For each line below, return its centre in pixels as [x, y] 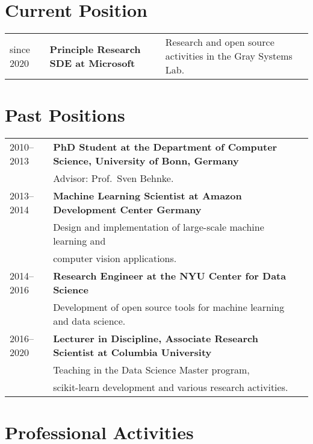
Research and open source [220, 42]
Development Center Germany [127, 210]
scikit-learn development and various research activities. [171, 387]
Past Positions [65, 115]
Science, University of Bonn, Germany [146, 161]
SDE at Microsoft [92, 63]
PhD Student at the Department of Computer [165, 147]
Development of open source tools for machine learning [169, 307]
